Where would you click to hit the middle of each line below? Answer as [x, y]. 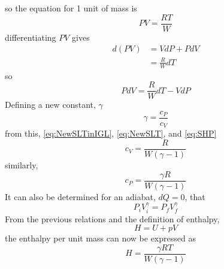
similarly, [22, 165]
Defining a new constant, [50, 105]
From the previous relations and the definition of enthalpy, [112, 218]
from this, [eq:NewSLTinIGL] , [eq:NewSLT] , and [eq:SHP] [111, 133]
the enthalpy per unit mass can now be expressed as [100, 238]
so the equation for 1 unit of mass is [71, 8]
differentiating [31, 37]
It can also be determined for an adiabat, [80, 196]
